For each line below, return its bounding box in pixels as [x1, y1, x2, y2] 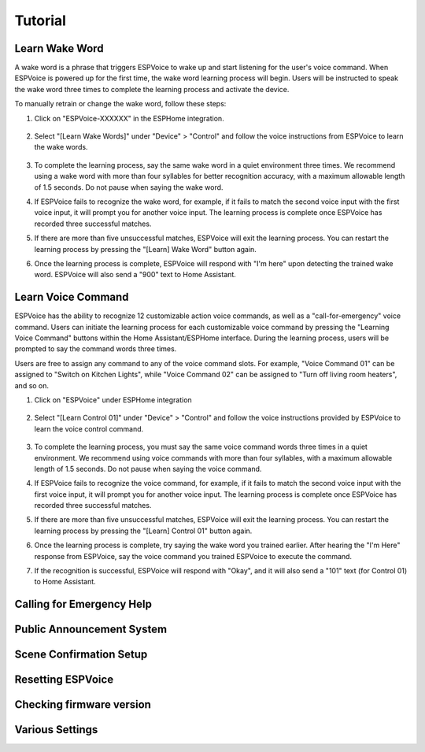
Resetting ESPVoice [14, 673, 114, 687]
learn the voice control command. [34, 424, 144, 433]
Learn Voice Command [14, 291, 129, 304]
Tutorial [14, 12, 67, 29]
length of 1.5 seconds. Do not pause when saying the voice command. [34, 464, 262, 473]
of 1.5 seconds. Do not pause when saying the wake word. [34, 182, 224, 192]
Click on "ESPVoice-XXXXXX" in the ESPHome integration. [34, 113, 224, 123]
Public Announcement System [14, 623, 168, 636]
